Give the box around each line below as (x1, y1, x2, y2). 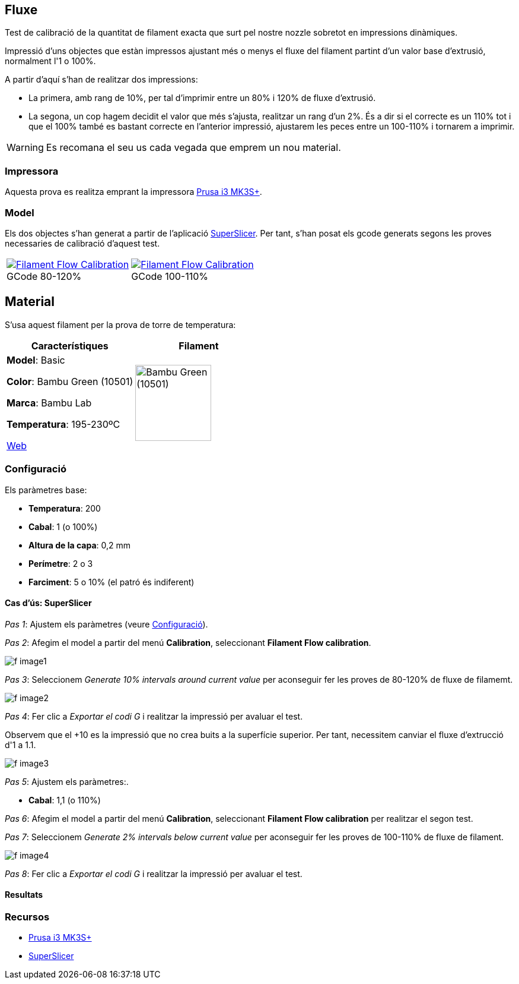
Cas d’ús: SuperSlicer (5, 598, 92, 608)
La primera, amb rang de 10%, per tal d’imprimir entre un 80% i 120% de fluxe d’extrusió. (28, 93, 376, 103)
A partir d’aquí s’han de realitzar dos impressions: (5, 74, 198, 85)
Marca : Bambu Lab (7, 396, 92, 409)
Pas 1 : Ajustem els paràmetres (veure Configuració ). (5, 619, 208, 629)
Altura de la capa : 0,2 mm (28, 540, 131, 550)
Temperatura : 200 (28, 503, 101, 513)
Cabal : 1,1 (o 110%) (28, 794, 101, 805)
